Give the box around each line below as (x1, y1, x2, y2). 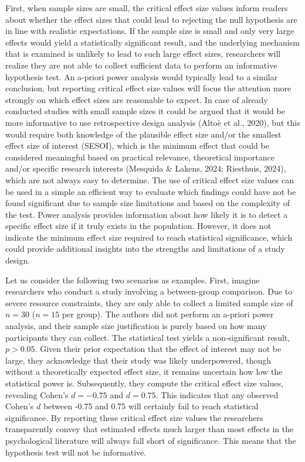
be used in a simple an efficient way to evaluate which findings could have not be (5, 185, 296, 197)
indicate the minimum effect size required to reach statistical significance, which (5, 231, 293, 243)
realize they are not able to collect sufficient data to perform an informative (5, 59, 277, 71)
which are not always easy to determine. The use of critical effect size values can (5, 173, 294, 186)
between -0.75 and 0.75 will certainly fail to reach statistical (43, 400, 259, 412)
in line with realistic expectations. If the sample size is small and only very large (5, 25, 294, 37)
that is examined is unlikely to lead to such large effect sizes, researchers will (5, 47, 281, 60)
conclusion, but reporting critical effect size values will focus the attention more (5, 82, 292, 94)
